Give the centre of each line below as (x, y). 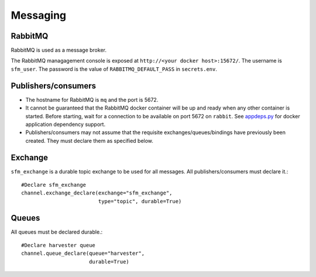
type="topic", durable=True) (140, 201)
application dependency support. (65, 124)
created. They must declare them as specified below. (89, 141)
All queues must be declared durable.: (57, 232)
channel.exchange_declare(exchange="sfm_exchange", (97, 193)
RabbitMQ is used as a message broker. (59, 50)
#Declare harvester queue (59, 245)
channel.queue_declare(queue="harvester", (83, 254)
